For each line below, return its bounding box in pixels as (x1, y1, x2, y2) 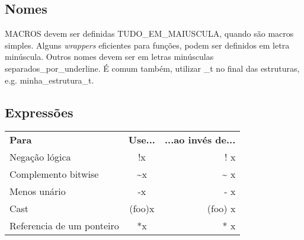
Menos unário (9, 184, 66, 199)
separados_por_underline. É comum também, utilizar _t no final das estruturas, (5, 62, 300, 74)
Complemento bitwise (9, 167, 99, 181)
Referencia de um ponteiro (9, 219, 119, 233)
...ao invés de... (164, 133, 236, 147)
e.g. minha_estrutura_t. (5, 73, 94, 86)
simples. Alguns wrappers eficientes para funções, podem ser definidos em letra (5, 39, 290, 51)
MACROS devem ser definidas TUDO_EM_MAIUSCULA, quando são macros (5, 27, 294, 40)
